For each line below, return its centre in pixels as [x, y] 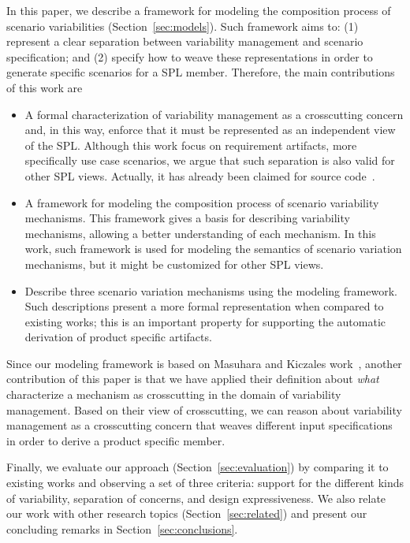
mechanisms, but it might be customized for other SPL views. [174, 264]
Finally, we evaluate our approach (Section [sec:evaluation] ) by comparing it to [198, 467]
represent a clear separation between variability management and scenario [185, 41]
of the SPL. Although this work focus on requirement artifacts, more [191, 145]
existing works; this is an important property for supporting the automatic [205, 321]
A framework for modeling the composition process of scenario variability [202, 202]
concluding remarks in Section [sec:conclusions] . [122, 528]
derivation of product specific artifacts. [118, 337]
